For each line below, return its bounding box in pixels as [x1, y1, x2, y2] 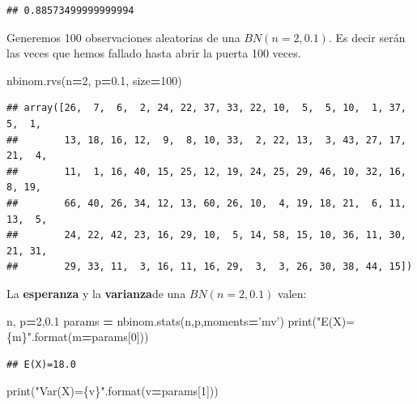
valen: [278, 284, 307, 301]
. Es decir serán [328, 28, 406, 45]
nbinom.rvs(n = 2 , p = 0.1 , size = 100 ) [6, 71, 182, 88]
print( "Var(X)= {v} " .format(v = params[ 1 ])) [6, 382, 219, 399]
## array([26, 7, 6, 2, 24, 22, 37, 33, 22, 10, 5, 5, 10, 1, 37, [6, 102, 406, 114]
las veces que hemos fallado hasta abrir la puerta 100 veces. [6, 45, 301, 62]
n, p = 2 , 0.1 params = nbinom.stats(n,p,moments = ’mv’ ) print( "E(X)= [6, 312, 355, 329]
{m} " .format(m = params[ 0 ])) [6, 328, 149, 345]
